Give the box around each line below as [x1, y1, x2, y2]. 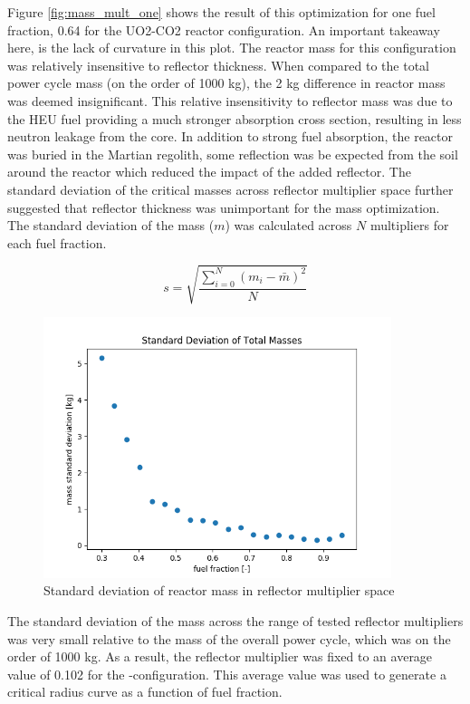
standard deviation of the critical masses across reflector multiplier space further [7, 179, 454, 198]
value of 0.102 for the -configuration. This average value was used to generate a [7, 664, 446, 683]
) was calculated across [225, 216, 352, 235]
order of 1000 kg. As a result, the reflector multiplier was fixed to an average [7, 647, 433, 666]
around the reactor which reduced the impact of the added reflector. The [7, 162, 411, 181]
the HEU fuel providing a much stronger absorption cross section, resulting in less [7, 109, 462, 128]
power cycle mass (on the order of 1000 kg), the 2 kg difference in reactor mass [7, 73, 446, 92]
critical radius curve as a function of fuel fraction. [7, 682, 283, 701]
